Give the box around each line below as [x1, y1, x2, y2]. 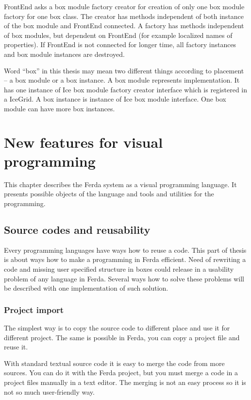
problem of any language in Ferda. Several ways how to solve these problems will [4, 273, 244, 283]
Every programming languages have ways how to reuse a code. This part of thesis [4, 244, 247, 255]
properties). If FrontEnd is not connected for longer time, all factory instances [4, 39, 236, 50]
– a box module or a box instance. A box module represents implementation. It [4, 75, 240, 85]
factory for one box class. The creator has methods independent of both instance [4, 11, 244, 21]
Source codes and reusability [4, 222, 151, 237]
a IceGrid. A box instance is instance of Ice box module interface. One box [4, 94, 226, 104]
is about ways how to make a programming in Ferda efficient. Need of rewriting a [4, 254, 246, 264]
